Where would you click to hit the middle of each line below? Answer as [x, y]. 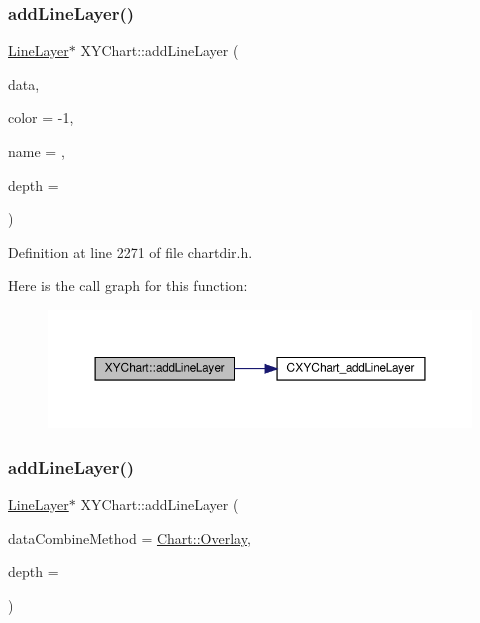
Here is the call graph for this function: [128, 285]
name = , [36, 151]
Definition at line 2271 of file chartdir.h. [130, 251]
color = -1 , [41, 117]
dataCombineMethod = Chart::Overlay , [129, 537]
